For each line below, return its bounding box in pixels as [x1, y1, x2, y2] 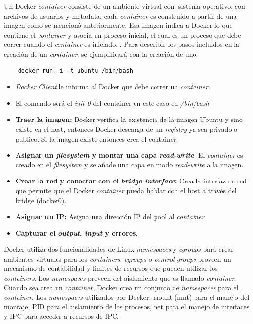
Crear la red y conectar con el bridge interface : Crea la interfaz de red [15, 176, 247, 186]
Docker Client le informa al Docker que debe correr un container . [15, 81, 210, 92]
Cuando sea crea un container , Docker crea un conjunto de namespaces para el [4, 282, 239, 292]
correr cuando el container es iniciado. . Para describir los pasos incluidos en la [4, 39, 240, 49]
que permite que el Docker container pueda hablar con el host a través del [15, 185, 237, 195]
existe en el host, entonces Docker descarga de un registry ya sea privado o [15, 123, 238, 134]
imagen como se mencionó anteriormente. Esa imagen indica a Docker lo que [4, 20, 233, 30]
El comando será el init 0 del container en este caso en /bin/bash [15, 98, 209, 108]
